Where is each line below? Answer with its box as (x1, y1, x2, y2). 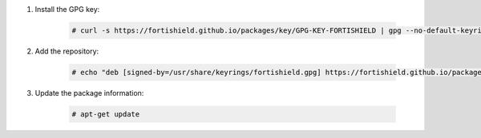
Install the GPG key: (34, 5, 100, 14)
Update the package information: (34, 88, 144, 97)
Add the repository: (34, 46, 99, 56)
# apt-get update (71, 109, 140, 119)
